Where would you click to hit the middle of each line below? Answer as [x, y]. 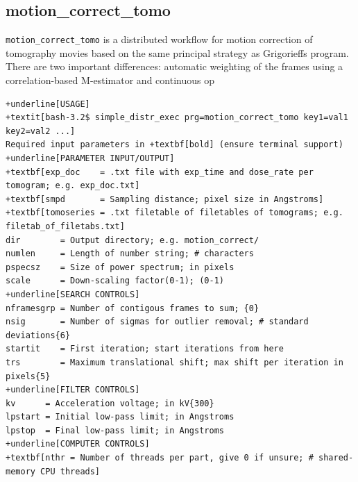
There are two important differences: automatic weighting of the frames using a [174, 66]
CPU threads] [70, 471]
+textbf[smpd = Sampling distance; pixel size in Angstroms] [165, 199]
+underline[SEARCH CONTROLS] [73, 294]
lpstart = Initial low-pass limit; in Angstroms [120, 417]
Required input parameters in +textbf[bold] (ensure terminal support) [174, 145]
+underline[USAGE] [48, 104]
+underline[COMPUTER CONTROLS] [78, 444]
